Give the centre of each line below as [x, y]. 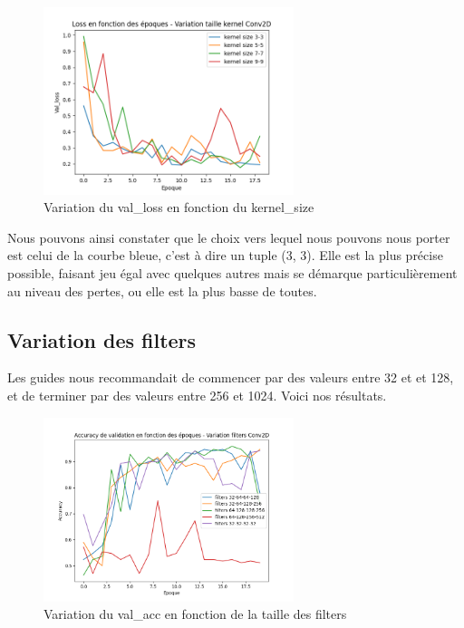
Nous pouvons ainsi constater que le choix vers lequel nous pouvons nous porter [229, 237]
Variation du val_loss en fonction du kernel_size [179, 207]
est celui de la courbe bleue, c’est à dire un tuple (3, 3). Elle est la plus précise [225, 255]
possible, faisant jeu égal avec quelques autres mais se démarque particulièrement [232, 273]
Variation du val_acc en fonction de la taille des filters [195, 614]
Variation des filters [102, 339]
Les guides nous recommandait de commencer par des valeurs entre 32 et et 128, [231, 377]
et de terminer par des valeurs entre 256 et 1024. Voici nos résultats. [197, 396]
